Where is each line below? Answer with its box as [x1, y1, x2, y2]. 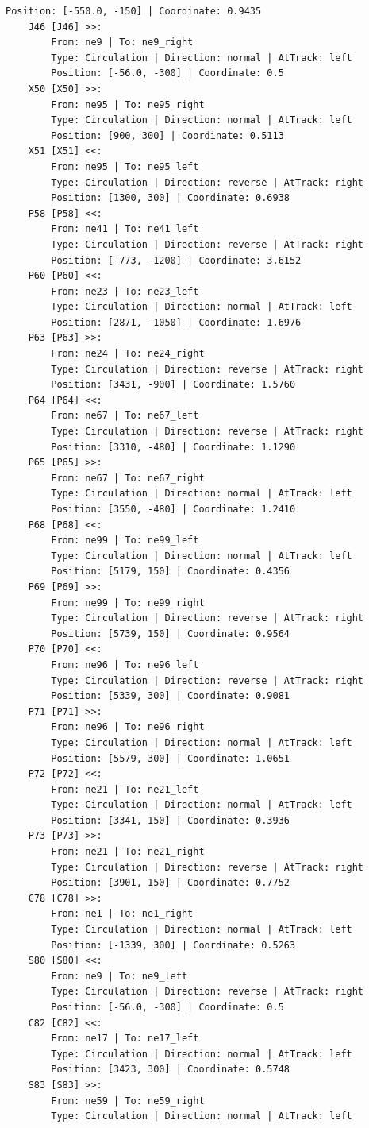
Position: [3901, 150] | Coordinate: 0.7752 [51, 877, 290, 889]
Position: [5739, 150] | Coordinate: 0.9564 [51, 628, 290, 639]
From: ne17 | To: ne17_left [51, 1033, 199, 1045]
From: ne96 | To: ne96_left [51, 659, 199, 670]
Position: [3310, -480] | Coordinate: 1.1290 [51, 441, 296, 453]
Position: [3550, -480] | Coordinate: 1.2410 [51, 504, 296, 515]
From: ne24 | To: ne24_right [51, 348, 205, 360]
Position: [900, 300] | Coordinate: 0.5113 [51, 129, 284, 141]
